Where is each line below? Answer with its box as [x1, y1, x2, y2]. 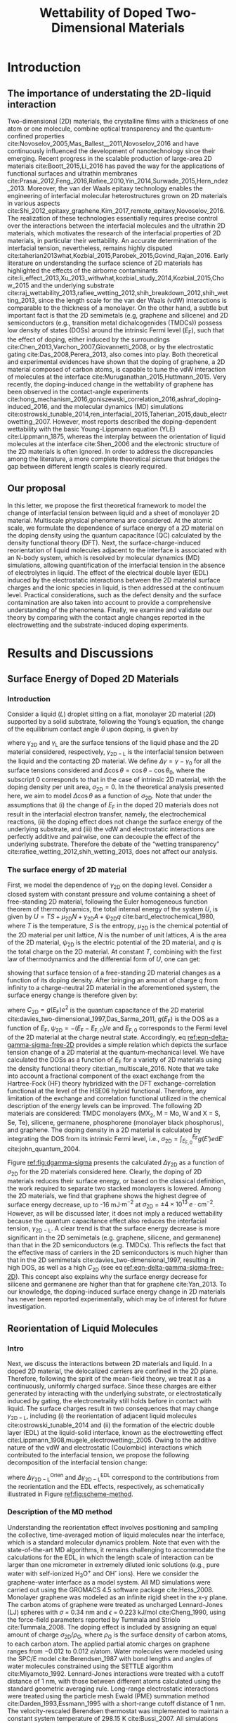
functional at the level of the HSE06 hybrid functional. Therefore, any [7, 1087, 207, 1095]
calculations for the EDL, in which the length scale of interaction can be [7, 1553, 214, 1561]
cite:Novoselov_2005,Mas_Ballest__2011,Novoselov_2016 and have [7, 139, 199, 148]
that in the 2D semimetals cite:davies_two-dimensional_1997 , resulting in [7, 1256, 216, 1264]
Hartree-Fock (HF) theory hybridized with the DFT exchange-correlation [7, 1079, 216, 1088]
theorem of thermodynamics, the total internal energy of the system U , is [7, 905, 218, 913]
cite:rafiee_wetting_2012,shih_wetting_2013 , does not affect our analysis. [7, 847, 218, 856]
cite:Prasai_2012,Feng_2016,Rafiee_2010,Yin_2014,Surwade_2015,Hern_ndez [7, 177, 229, 185]
